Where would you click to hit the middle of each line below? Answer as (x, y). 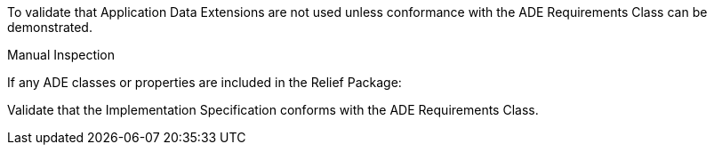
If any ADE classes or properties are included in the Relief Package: (205, 82)
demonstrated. (50, 27)
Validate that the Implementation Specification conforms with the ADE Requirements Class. (273, 110)
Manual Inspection (61, 55)
